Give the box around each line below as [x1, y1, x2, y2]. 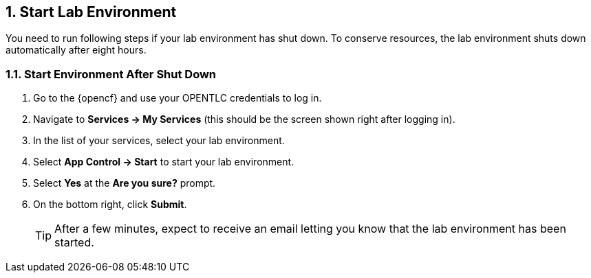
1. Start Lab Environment [6, 3, 177, 21]
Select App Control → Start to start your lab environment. [33, 156, 294, 168]
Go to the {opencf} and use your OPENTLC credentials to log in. [33, 92, 322, 104]
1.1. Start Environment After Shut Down [6, 67, 217, 81]
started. [54, 235, 94, 250]
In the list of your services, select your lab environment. [33, 135, 285, 147]
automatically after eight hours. [6, 44, 147, 56]
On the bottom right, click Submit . [33, 198, 187, 211]
